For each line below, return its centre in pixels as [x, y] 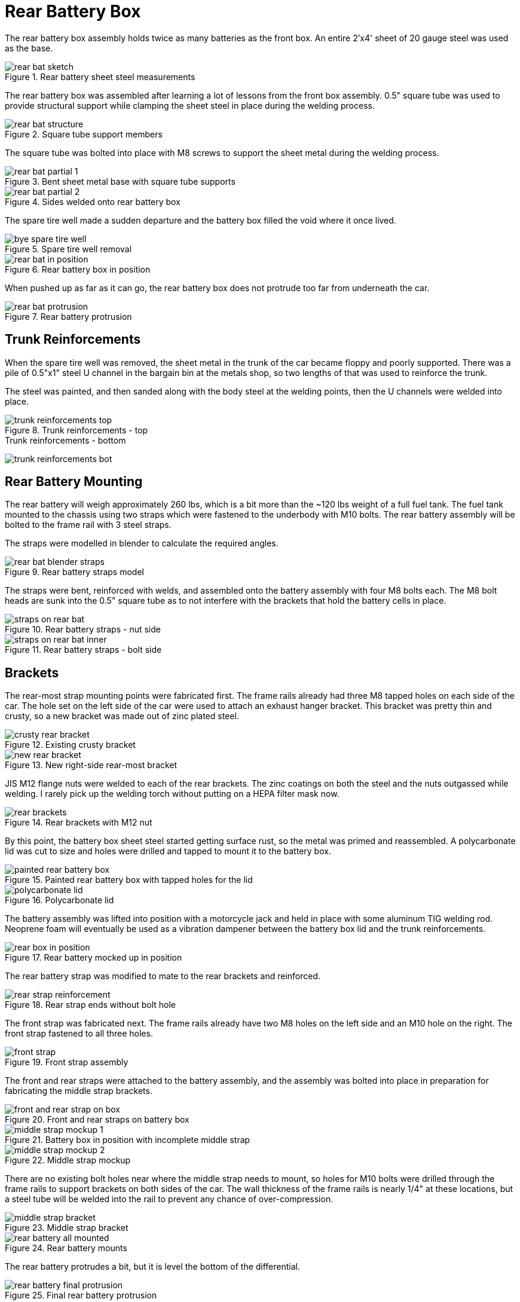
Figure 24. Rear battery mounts [66, 1248]
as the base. [29, 48]
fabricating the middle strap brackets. [79, 1091]
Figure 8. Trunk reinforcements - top [77, 430]
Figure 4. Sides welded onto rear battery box [93, 201]
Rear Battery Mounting [74, 482]
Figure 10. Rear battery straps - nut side [83, 629]
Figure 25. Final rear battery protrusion [81, 1295]
